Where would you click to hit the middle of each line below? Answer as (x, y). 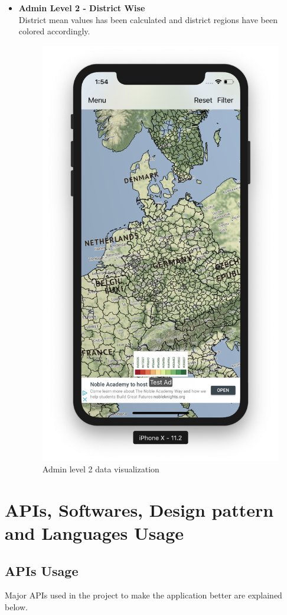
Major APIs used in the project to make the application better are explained (143, 595)
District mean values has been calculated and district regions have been (148, 19)
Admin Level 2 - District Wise (82, 8)
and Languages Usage (94, 533)
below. (16, 607)
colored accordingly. (54, 31)
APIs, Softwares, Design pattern (139, 509)
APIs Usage (42, 570)
